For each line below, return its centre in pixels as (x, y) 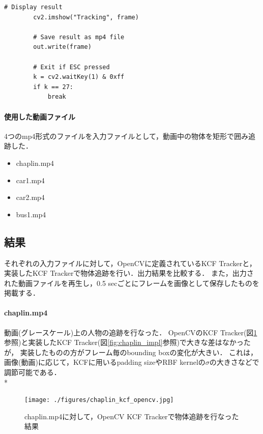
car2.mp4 (30, 197)
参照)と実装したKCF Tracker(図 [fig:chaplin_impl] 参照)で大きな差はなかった (127, 342)
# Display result (33, 7)
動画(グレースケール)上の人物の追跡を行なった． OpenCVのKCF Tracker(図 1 (131, 332)
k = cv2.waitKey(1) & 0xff (79, 77)
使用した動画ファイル (40, 116)
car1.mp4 (30, 180)
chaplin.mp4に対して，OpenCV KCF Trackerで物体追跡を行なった (132, 416)
